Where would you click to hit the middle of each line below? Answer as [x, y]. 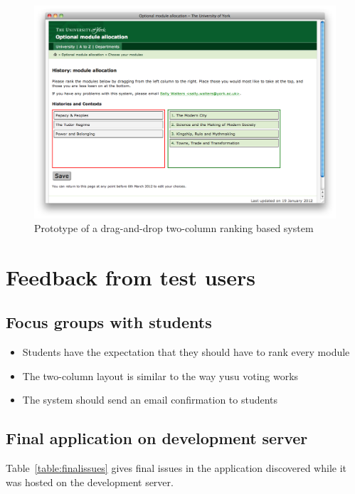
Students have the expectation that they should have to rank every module [186, 352]
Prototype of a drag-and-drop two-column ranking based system [174, 228]
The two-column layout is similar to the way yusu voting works [160, 375]
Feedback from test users [131, 277]
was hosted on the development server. [90, 482]
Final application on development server [157, 438]
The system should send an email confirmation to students [150, 400]
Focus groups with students [109, 322]
